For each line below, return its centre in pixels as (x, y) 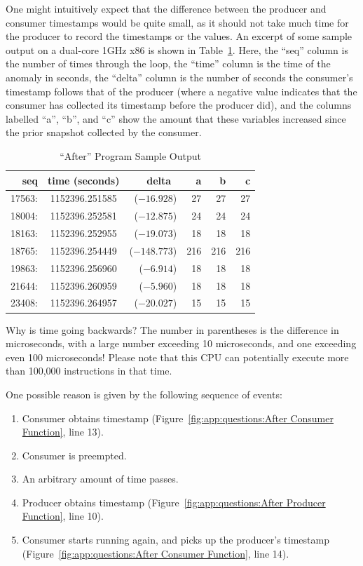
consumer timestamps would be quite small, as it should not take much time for (177, 22)
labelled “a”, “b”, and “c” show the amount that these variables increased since (176, 118)
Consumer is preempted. (74, 455)
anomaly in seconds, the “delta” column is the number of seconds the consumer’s (179, 77)
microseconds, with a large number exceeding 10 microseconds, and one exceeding (181, 343)
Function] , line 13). (63, 432)
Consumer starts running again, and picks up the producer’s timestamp (176, 540)
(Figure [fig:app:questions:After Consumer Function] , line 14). (156, 553)
